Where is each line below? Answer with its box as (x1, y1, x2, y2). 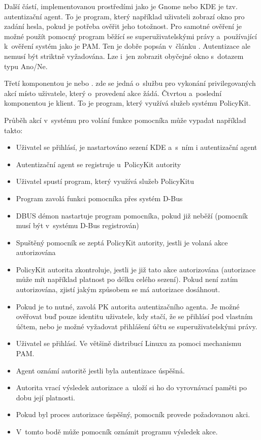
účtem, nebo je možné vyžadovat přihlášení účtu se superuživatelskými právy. (16, 321, 257, 331)
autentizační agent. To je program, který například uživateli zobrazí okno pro (4, 11, 245, 21)
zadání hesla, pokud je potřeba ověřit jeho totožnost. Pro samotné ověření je (4, 21, 242, 32)
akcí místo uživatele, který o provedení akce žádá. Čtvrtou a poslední (4, 87, 222, 98)
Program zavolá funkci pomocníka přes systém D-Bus (16, 193, 183, 203)
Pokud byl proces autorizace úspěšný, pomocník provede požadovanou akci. (16, 409, 250, 420)
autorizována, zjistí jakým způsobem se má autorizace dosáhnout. (16, 284, 220, 295)
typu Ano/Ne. (4, 60, 48, 71)
